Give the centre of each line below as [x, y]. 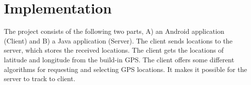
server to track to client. [40, 78]
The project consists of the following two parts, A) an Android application [114, 31]
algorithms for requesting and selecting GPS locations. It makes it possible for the [125, 69]
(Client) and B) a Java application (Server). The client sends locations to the [118, 40]
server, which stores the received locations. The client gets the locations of [114, 50]
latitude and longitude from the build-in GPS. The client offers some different [119, 59]
